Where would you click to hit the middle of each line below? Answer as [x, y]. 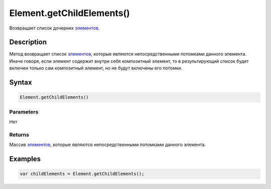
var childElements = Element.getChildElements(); [82, 174]
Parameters [24, 111]
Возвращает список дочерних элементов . [54, 28]
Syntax [21, 82]
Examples [25, 159]
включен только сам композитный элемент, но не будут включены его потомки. [96, 68]
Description [28, 42]
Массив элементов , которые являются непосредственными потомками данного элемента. [107, 144]
